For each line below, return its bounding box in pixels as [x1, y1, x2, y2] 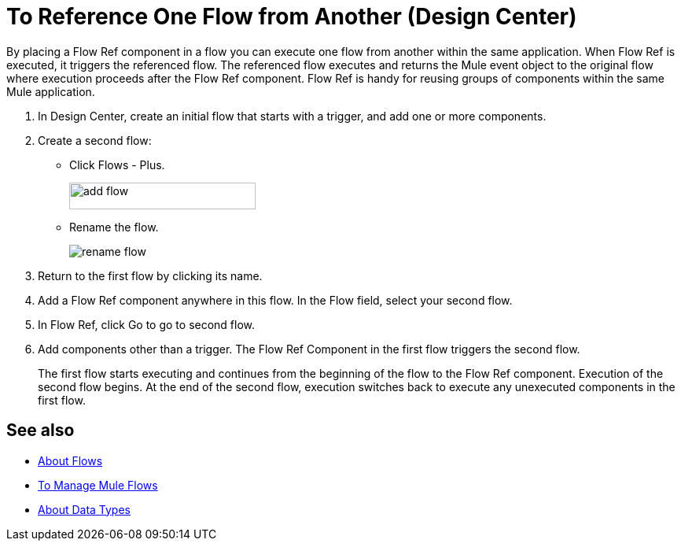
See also [6, 420, 75, 441]
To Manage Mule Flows [38, 478, 158, 492]
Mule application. [6, 84, 95, 98]
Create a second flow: [38, 133, 152, 147]
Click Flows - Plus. [69, 157, 165, 172]
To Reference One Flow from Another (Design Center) [6, 3, 577, 30]
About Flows [38, 453, 103, 468]
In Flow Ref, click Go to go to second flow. [38, 317, 256, 331]
